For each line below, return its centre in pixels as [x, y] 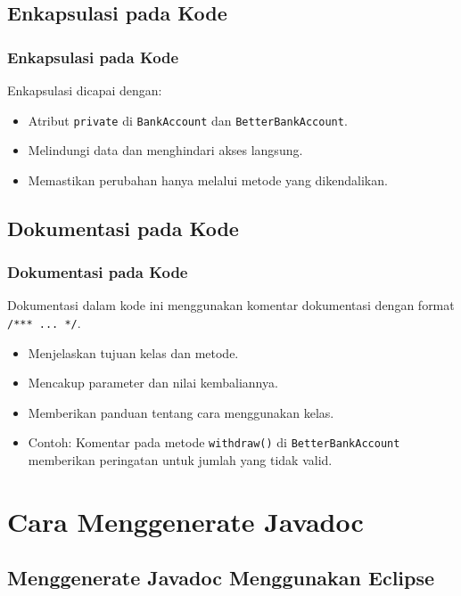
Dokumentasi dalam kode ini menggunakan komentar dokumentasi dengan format [231, 305]
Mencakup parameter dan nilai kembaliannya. [153, 383]
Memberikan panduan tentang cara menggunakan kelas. [181, 412]
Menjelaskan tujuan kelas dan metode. [133, 352]
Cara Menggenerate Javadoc [185, 521]
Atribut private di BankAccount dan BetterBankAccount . [188, 120]
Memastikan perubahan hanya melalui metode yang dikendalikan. [208, 180]
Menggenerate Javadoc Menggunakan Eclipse [221, 578]
